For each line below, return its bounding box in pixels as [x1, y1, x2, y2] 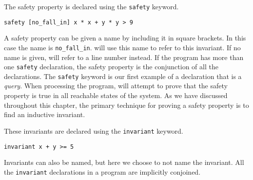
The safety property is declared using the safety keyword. [4, 1, 179, 11]
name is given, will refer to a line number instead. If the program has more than [4, 52, 244, 62]
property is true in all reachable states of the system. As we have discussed [4, 90, 228, 100]
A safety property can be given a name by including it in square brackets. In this [4, 33, 246, 43]
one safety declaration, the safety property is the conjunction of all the [4, 61, 218, 72]
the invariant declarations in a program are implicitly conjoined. [4, 166, 201, 177]
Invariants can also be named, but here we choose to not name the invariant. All [4, 157, 244, 167]
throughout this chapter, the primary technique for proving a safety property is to [4, 100, 249, 110]
